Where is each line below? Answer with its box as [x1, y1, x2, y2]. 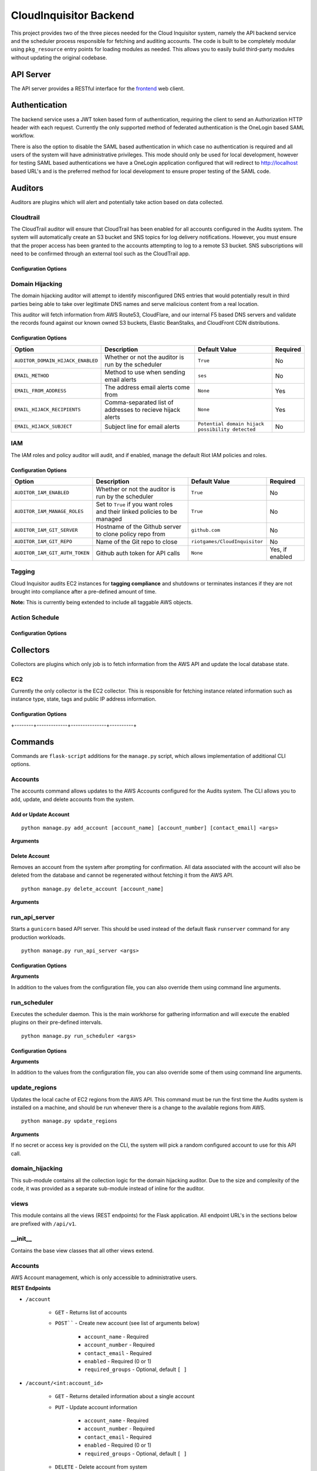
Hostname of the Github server [96, 522, 182, 531]
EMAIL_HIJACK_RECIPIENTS [14, 407, 81, 413]
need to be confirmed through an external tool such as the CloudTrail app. [11, 250, 190, 257]
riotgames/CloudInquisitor [191, 538, 264, 545]
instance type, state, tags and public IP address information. [11, 695, 157, 703]
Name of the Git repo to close [96, 537, 178, 545]
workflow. [11, 132, 35, 139]
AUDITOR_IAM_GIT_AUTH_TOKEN [14, 550, 90, 556]
